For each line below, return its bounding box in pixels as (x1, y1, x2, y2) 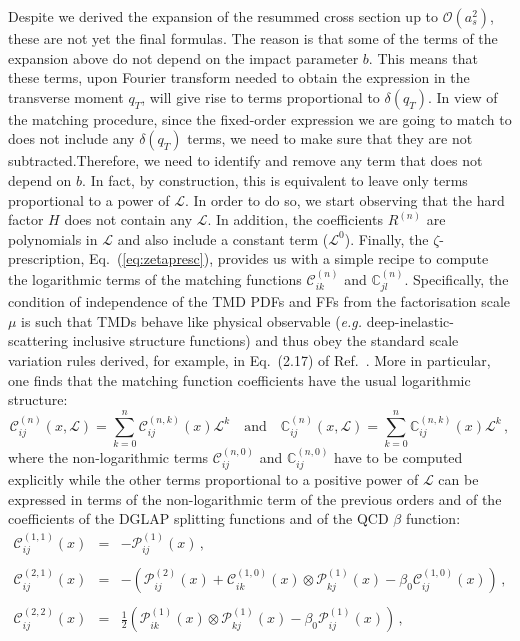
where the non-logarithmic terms (8, 446, 209, 467)
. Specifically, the (404, 268, 509, 289)
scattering (8, 330, 69, 351)
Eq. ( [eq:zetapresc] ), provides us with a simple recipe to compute (89, 248, 489, 269)
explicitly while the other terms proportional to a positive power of (8, 469, 419, 490)
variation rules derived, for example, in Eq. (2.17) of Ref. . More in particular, (8, 349, 491, 370)
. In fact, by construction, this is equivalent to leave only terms (82, 169, 468, 190)
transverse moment (8, 86, 124, 107)
